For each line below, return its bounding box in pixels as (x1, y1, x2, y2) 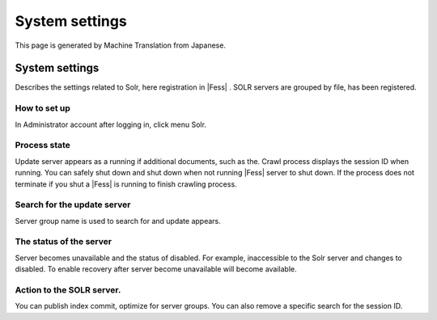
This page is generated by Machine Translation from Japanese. (15, 40, 227, 50)
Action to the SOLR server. (15, 284, 121, 295)
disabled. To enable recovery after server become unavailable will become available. (15, 264, 297, 274)
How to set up (15, 103, 70, 114)
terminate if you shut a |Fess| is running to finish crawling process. (15, 179, 238, 189)
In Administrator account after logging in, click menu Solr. (15, 120, 206, 129)
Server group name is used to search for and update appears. (15, 216, 222, 225)
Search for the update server (15, 199, 131, 210)
